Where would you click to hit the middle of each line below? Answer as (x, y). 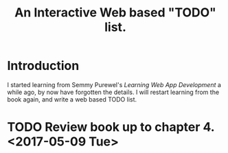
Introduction (43, 66)
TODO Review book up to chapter (104, 127)
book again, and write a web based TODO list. (72, 99)
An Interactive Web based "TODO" (115, 13)
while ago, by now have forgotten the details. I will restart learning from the (113, 92)
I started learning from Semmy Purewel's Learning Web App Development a (114, 84)
